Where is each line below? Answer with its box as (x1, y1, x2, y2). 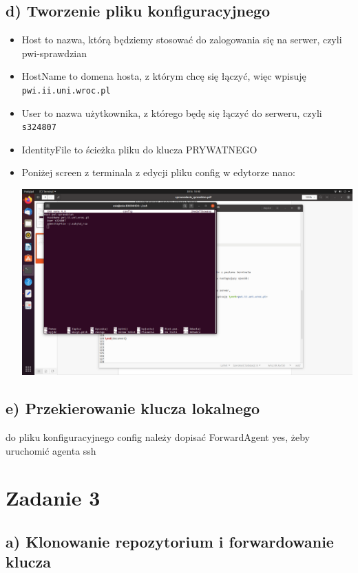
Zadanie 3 (6, 484, 101, 512)
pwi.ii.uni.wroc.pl (21, 85, 111, 96)
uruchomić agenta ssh (6, 443, 96, 457)
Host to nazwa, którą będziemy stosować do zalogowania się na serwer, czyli (21, 32, 342, 47)
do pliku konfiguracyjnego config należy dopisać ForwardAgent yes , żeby (6, 429, 310, 444)
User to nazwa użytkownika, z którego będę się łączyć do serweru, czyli (21, 105, 322, 120)
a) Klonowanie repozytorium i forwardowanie (6, 530, 334, 552)
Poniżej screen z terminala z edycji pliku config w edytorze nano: (21, 165, 295, 180)
